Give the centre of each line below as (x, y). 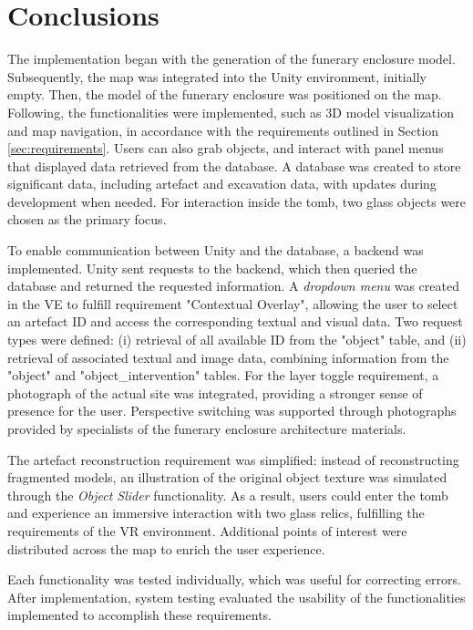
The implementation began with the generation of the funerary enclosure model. (231, 59)
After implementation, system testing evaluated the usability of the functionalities (236, 597)
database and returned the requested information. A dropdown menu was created (233, 286)
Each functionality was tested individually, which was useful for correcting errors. (234, 579)
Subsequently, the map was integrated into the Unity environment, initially (217, 76)
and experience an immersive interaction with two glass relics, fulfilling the (216, 513)
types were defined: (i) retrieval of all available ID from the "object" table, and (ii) (237, 340)
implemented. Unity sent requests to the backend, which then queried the (212, 268)
